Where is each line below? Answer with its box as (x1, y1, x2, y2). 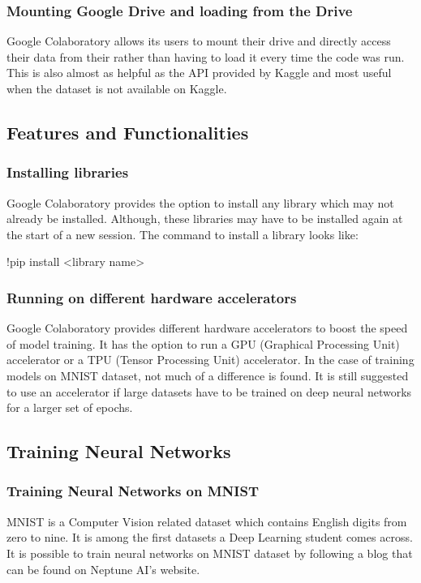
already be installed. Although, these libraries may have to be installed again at (6, 210, 403, 227)
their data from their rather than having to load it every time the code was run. (6, 48, 405, 65)
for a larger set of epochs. (6, 399, 133, 416)
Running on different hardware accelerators (6, 287, 297, 307)
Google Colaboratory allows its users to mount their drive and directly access (6, 32, 391, 49)
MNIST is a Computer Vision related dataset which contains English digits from (6, 512, 407, 529)
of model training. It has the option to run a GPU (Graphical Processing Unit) (6, 335, 400, 352)
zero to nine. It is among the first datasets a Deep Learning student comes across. (6, 529, 413, 546)
